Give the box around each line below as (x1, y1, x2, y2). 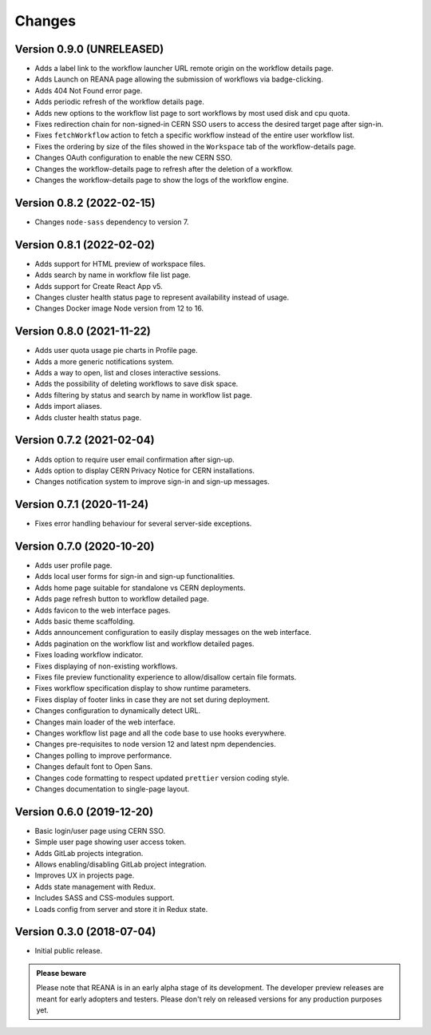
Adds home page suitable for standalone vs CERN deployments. (34, 583, 246, 593)
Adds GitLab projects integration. (34, 848, 144, 858)
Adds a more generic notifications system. (34, 356, 175, 367)
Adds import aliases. (34, 402, 103, 411)
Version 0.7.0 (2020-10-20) (14, 540, 155, 553)
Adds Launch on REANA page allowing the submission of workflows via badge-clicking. (34, 74, 323, 84)
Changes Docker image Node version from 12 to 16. (34, 303, 204, 313)
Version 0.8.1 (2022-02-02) (14, 238, 156, 252)
